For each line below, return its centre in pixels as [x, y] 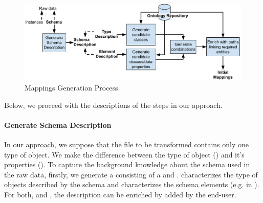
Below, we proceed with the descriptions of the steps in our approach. [113, 105]
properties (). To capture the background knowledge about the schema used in [127, 164]
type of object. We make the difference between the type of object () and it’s [124, 154]
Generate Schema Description [58, 125]
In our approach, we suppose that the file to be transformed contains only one [127, 144]
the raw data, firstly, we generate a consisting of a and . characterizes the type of [131, 174]
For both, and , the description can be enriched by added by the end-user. [120, 195]
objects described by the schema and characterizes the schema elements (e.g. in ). [132, 184]
